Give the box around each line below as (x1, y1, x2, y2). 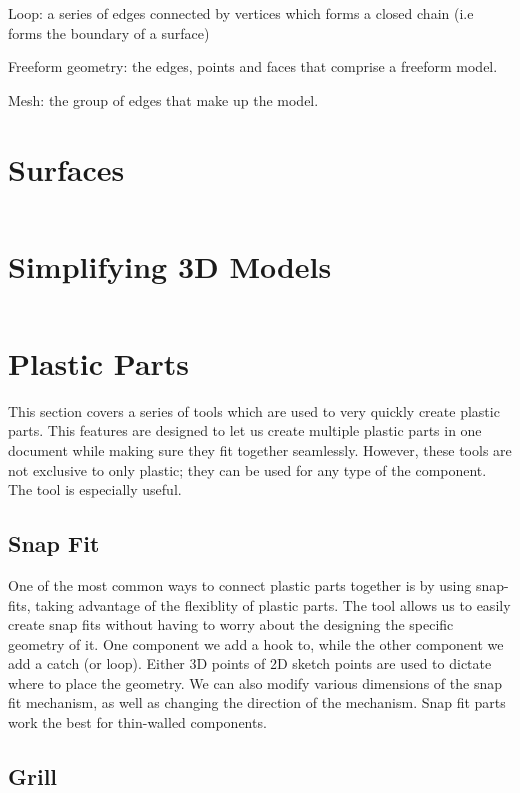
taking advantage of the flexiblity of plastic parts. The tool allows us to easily (35, 594, 511, 615)
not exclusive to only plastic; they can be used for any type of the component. (8, 459, 487, 480)
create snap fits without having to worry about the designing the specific (8, 614, 454, 635)
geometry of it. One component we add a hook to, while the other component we (8, 633, 504, 654)
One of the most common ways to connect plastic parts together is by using (8, 574, 472, 595)
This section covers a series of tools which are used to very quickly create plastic (8, 400, 500, 421)
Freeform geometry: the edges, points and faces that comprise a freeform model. (8, 56, 498, 77)
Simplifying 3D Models (8, 245, 332, 286)
